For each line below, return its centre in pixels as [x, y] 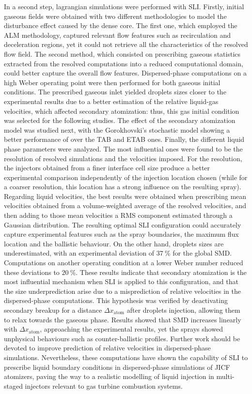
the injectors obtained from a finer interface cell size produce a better [107, 168]
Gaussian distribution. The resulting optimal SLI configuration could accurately [123, 224]
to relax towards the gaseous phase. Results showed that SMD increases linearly [123, 319]
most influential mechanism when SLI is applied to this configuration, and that [121, 281]
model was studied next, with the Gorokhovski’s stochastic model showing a [117, 129]
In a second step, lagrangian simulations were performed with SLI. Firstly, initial [124, 6]
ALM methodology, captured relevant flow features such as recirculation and [118, 35]
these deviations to [32, 272]
